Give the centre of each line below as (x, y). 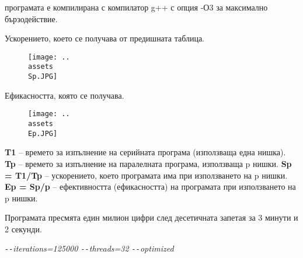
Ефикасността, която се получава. (65, 95)
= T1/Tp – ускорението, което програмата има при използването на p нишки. (146, 175)
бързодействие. (31, 18)
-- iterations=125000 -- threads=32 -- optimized (89, 248)
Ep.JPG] (43, 133)
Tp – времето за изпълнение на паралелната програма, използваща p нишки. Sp (148, 163)
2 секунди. (23, 229)
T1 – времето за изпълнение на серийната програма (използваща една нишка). (145, 152)
